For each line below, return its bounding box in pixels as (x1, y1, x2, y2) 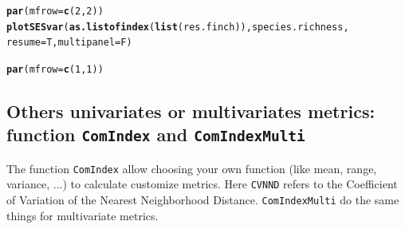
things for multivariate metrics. (6, 207, 159, 223)
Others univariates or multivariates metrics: (6, 99, 376, 124)
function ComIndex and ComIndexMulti (6, 122, 305, 147)
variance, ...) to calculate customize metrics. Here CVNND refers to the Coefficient (6, 176, 398, 192)
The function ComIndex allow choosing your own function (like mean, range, (6, 160, 377, 176)
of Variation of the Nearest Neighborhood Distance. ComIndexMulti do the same (6, 191, 399, 208)
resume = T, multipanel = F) (6, 37, 132, 49)
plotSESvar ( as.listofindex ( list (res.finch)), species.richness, (6, 21, 349, 33)
